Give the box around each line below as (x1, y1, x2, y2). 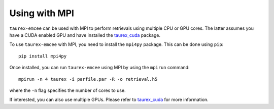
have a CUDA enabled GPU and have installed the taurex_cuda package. (9, 32, 161, 38)
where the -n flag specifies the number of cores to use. (9, 87, 126, 93)
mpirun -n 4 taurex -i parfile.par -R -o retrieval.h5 (18, 76, 158, 82)
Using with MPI (9, 8, 75, 19)
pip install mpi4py (18, 53, 67, 59)
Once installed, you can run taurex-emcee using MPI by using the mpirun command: (9, 65, 190, 71)
